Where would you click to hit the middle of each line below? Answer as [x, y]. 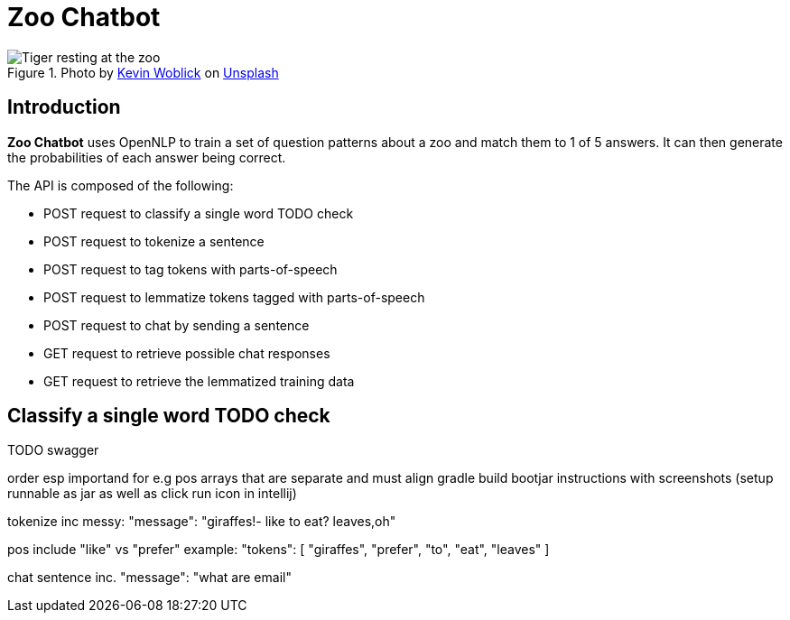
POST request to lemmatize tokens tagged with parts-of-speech [234, 297]
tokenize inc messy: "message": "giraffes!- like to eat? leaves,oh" [202, 522]
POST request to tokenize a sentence [154, 241]
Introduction [64, 107]
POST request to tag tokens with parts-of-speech [191, 269]
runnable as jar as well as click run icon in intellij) [152, 494]
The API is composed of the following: [121, 185]
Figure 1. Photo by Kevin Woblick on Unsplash [143, 72]
